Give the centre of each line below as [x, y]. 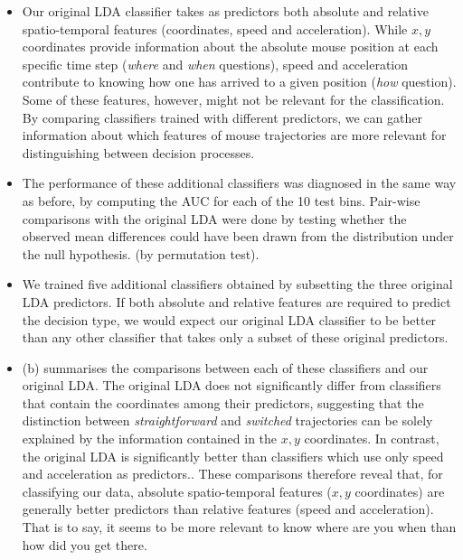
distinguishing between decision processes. [138, 152]
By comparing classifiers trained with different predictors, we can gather [222, 117]
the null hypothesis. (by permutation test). [141, 253]
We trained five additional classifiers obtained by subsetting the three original [237, 284]
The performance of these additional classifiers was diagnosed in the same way [239, 183]
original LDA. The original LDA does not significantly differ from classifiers [231, 385]
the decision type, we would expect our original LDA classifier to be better [229, 319]
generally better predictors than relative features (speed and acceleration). [228, 509]
